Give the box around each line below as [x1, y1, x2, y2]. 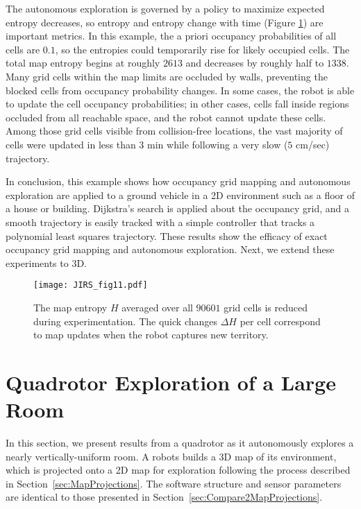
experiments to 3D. [6, 255, 87, 270]
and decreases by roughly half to [185, 55, 324, 70]
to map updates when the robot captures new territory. [33, 327, 269, 342]
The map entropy [33, 300, 108, 314]
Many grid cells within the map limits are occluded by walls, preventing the [6, 69, 328, 83]
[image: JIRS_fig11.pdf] [33, 280, 148, 291]
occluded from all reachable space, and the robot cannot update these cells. [6, 110, 326, 124]
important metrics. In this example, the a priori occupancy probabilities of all [6, 28, 337, 43]
